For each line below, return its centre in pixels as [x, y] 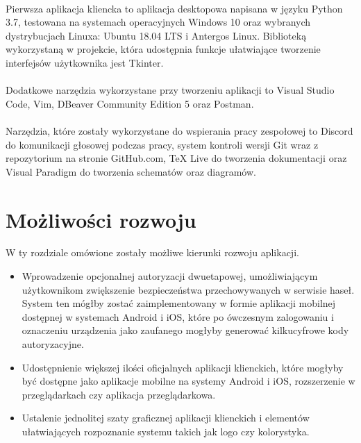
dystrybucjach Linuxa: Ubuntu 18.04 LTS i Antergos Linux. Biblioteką [156, 35]
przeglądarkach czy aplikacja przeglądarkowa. [119, 394]
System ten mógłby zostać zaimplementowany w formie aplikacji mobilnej [179, 303]
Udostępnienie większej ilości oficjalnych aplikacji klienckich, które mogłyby [183, 367]
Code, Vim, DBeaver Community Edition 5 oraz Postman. [130, 103]
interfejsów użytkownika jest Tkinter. [85, 62]
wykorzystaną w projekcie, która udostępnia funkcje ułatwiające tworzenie [163, 49]
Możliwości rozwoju [101, 219]
